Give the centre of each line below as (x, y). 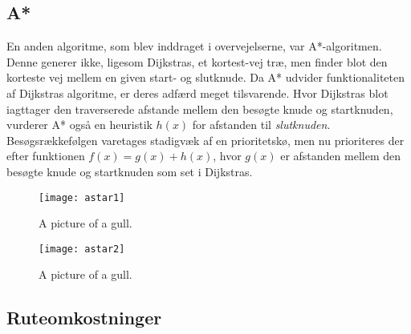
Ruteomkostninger (84, 318)
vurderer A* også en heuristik (79, 125)
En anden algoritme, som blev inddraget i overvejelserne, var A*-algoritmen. (194, 46)
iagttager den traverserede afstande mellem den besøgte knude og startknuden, (200, 109)
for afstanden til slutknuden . (261, 125)
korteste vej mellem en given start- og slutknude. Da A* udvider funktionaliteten (205, 77)
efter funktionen (46, 156)
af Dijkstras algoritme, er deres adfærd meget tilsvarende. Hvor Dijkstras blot (197, 93)
